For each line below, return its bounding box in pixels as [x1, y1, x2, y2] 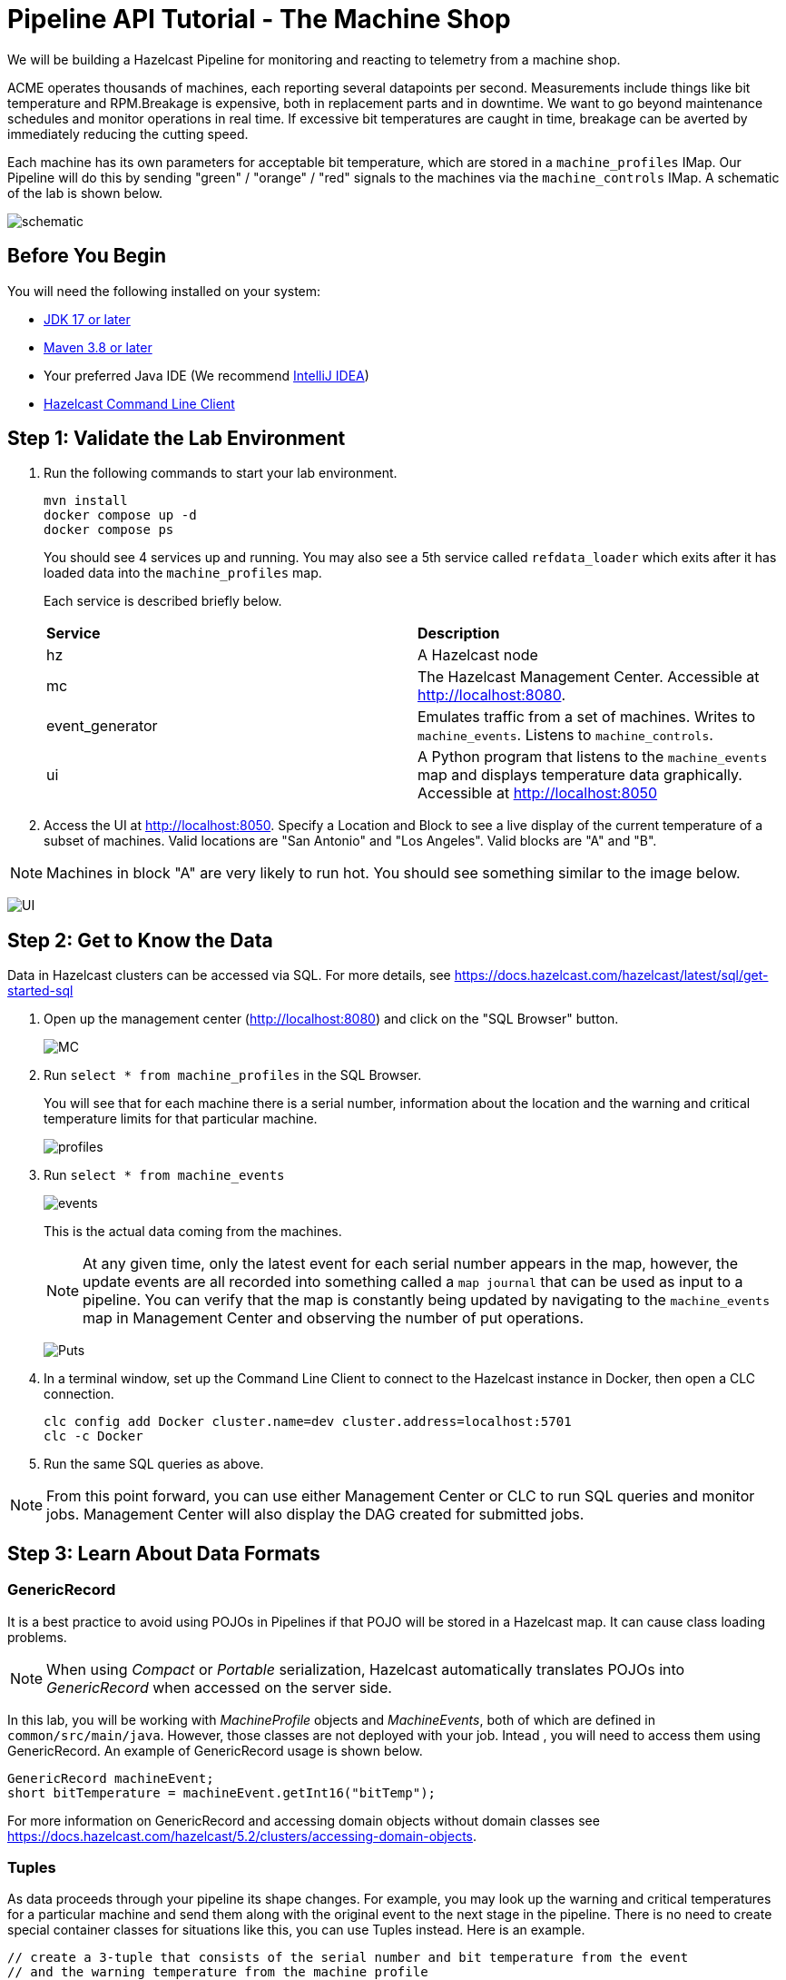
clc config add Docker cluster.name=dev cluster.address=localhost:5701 [44, 1414, 572, 1430]
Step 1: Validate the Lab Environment [7, 427, 346, 450]
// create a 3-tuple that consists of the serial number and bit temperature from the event [7, 1950, 689, 1965]
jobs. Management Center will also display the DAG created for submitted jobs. [46, 1505, 585, 1524]
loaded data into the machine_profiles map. [44, 565, 322, 581]
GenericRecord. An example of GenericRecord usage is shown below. [7, 1742, 423, 1758]
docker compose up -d [44, 508, 197, 523]
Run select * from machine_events [44, 1167, 285, 1183]
